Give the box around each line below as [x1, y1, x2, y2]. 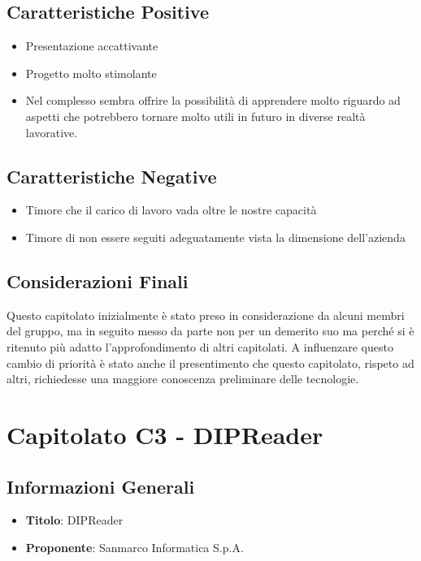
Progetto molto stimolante [25, 64, 157, 81]
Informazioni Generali [7, 473, 195, 498]
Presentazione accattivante [25, 37, 158, 54]
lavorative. [25, 123, 78, 140]
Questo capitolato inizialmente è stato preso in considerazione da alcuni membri [7, 306, 405, 323]
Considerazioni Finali [7, 268, 189, 293]
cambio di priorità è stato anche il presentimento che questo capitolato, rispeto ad [7, 354, 414, 371]
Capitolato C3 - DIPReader [7, 417, 323, 451]
